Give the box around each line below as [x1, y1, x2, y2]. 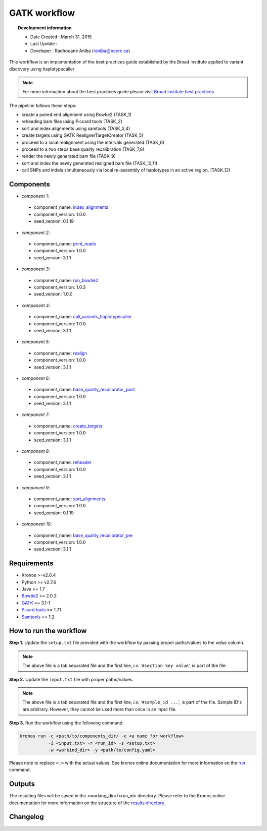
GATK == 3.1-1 [21, 600, 50, 606]
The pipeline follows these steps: [9, 102, 77, 109]
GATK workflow [9, 7, 75, 18]
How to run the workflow [9, 627, 87, 635]
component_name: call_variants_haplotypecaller [34, 314, 132, 320]
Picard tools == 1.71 [21, 607, 61, 613]
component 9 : [21, 484, 50, 490]
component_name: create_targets [34, 423, 102, 429]
